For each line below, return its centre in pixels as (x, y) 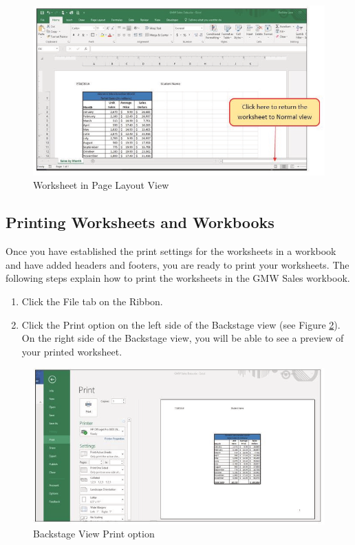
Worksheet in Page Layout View (101, 185)
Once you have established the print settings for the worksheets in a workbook (171, 251)
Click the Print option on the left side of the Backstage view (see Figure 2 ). (181, 324)
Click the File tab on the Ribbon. (92, 301)
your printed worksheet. (72, 351)
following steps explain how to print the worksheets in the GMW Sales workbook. (178, 278)
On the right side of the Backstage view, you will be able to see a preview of (183, 338)
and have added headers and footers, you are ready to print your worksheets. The (177, 264)
